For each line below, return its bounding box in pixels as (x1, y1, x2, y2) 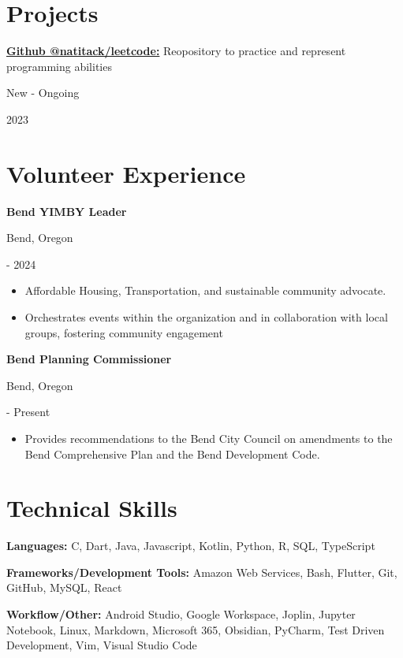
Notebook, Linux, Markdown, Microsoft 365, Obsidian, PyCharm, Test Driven (6, 621, 385, 638)
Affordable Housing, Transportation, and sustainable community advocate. (24, 282, 386, 299)
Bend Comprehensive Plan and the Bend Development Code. (24, 445, 320, 462)
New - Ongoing (6, 84, 80, 101)
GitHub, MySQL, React (6, 579, 122, 596)
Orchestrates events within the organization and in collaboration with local (24, 309, 388, 325)
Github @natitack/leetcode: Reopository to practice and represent (6, 43, 346, 59)
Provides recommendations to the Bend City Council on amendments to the (24, 429, 393, 446)
